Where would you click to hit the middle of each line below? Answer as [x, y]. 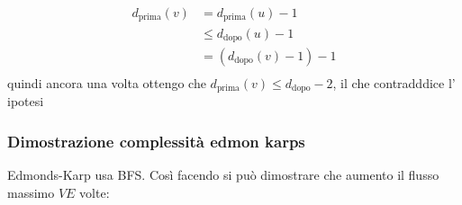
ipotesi [26, 101]
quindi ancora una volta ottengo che [107, 83]
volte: [95, 192]
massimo [31, 192]
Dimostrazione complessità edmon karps [156, 141]
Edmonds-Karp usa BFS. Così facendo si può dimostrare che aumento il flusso [223, 175]
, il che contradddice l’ [394, 83]
